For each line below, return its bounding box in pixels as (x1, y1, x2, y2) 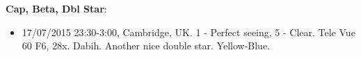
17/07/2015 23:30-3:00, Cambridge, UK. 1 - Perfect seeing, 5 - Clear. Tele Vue (22, 24, 355, 39)
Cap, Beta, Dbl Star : (6, 1, 107, 15)
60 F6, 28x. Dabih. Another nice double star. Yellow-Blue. (22, 38, 270, 53)
